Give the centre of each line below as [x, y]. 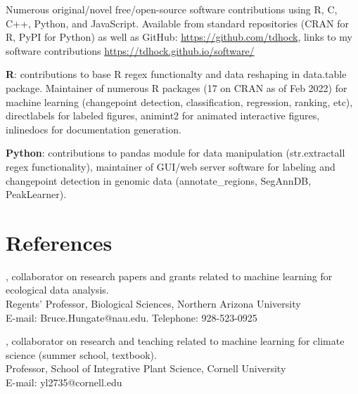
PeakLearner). [36, 194]
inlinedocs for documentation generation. [94, 129]
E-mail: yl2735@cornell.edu [64, 382]
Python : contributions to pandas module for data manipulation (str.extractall [175, 153]
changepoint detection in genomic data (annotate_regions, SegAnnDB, [159, 180]
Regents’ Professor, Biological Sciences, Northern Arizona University [153, 304]
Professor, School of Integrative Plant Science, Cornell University [146, 368]
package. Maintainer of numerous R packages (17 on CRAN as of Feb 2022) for [177, 87]
